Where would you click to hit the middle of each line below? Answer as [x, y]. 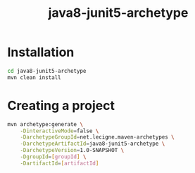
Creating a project [61, 105]
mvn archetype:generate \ [45, 124]
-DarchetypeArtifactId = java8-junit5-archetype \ [93, 144]
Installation [41, 52]
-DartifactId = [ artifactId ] [59, 163]
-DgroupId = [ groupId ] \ [53, 157]
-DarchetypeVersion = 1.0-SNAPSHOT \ [72, 151]
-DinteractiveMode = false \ [59, 131]
